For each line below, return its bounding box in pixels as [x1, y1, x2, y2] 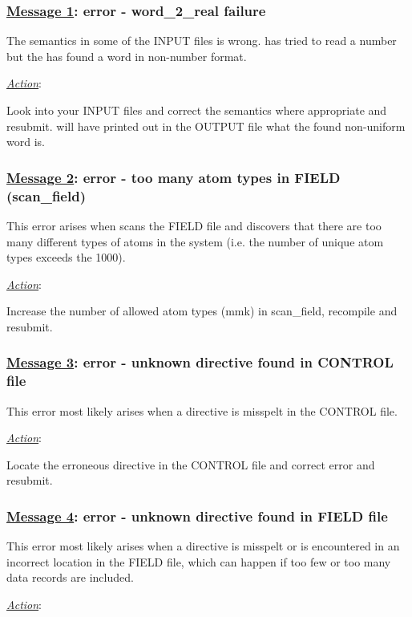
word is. [6, 133, 45, 150]
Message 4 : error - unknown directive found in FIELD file [6, 505, 388, 526]
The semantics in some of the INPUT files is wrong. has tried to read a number [6, 32, 397, 49]
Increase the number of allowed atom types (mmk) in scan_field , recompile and [6, 302, 398, 319]
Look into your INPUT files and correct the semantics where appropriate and [6, 102, 387, 118]
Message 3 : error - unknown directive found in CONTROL [6, 352, 394, 372]
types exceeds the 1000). [6, 249, 126, 266]
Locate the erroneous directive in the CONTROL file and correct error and [6, 456, 375, 473]
